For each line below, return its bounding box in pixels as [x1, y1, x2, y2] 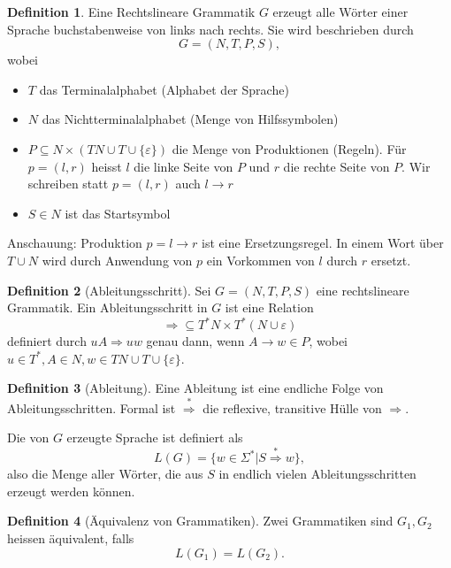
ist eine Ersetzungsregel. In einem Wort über [202, 234, 444, 252]
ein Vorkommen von [206, 250, 315, 269]
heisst [91, 157, 122, 175]
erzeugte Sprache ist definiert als [66, 428, 243, 447]
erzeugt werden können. [7, 481, 135, 500]
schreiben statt [27, 174, 109, 193]
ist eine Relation [225, 298, 314, 317]
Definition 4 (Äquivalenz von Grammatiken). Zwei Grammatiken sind [7, 511, 394, 530]
